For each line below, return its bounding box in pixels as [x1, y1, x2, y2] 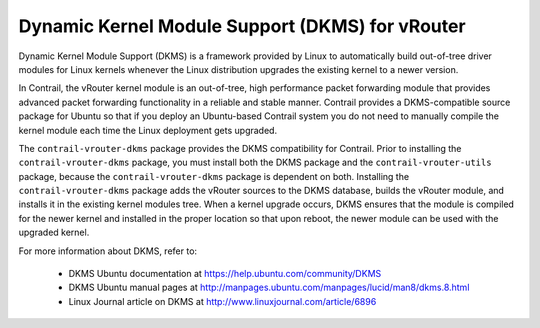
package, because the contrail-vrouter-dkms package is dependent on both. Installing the [18, 170, 410, 182]
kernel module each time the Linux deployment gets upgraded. [18, 124, 278, 136]
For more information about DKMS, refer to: [18, 245, 198, 257]
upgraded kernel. [18, 226, 90, 239]
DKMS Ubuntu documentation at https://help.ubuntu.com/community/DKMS [68, 268, 382, 280]
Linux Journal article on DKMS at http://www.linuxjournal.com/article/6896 [68, 295, 377, 307]
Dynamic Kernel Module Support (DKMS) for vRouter [18, 15, 466, 37]
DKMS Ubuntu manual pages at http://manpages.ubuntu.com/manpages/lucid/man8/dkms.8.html [68, 281, 470, 294]
